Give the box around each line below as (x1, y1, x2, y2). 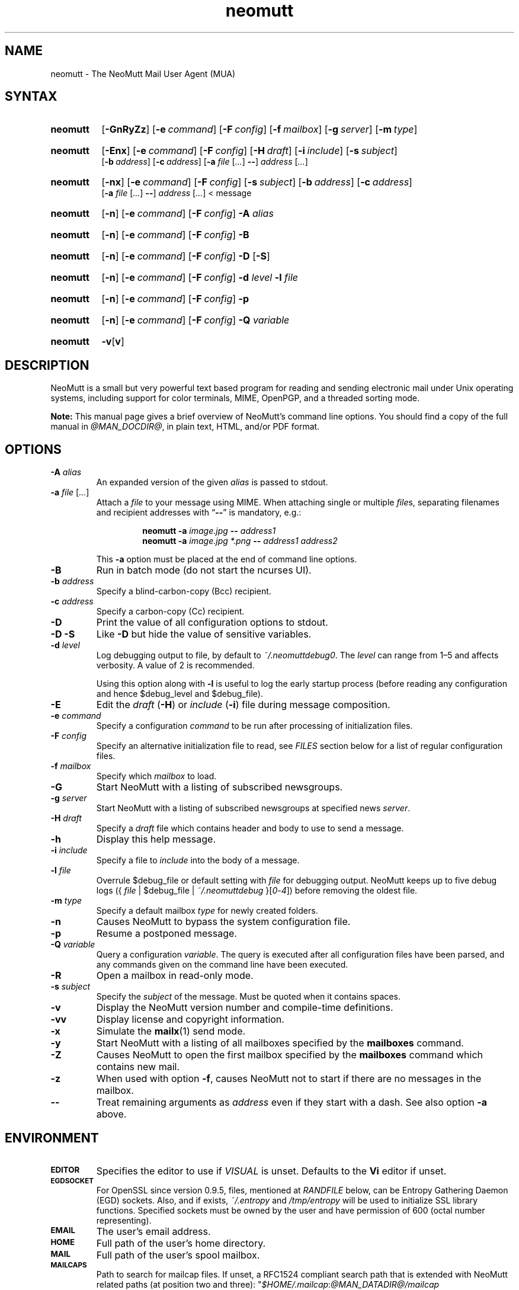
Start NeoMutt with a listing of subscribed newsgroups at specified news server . (96, 803, 411, 814)
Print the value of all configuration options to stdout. (96, 616, 328, 629)
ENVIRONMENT (5, 1130, 99, 1145)
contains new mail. (96, 1061, 180, 1073)
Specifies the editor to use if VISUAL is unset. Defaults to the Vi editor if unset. (96, 1164, 447, 1177)
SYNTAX (5, 89, 57, 104)
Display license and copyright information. (96, 1013, 284, 1026)
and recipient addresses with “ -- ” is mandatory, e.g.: (96, 507, 302, 518)
